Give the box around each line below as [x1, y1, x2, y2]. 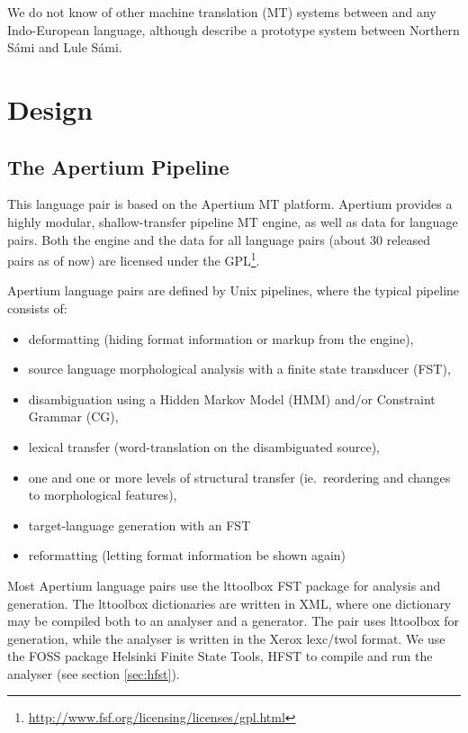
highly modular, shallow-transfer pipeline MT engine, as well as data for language [7, 212, 458, 231]
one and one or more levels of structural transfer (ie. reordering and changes [28, 467, 451, 486]
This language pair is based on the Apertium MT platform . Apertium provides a [7, 195, 453, 213]
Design [7, 90, 94, 127]
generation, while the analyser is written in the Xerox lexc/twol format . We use [7, 629, 445, 647]
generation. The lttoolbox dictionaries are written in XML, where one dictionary [7, 593, 452, 612]
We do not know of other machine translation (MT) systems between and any [7, 3, 436, 21]
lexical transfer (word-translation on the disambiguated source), [28, 437, 380, 456]
